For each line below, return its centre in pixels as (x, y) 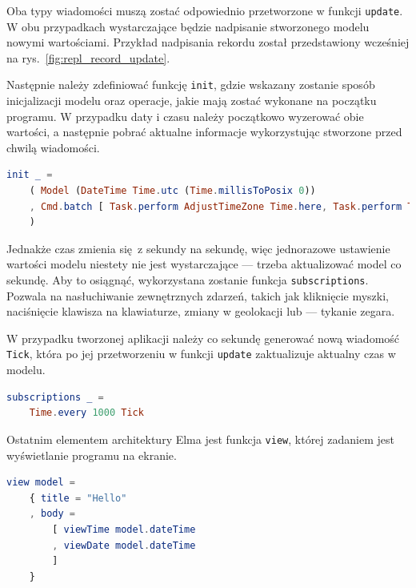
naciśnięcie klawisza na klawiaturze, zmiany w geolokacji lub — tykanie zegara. (201, 311)
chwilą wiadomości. (53, 147)
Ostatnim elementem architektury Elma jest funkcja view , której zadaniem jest (200, 439)
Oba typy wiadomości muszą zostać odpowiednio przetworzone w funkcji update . (205, 10)
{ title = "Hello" (78, 498)
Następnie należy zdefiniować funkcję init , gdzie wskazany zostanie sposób (191, 85)
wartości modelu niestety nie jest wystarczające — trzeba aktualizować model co (204, 264)
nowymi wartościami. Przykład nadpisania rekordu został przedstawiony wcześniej (208, 42)
